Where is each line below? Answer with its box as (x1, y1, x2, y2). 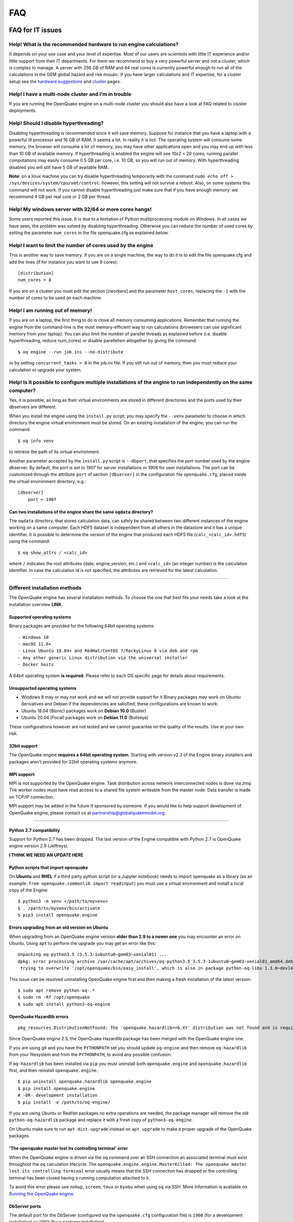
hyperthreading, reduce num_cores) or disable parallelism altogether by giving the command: (9, 338, 197, 344)
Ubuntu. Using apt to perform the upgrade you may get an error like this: (9, 940, 156, 946)
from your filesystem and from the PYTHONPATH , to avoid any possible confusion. (9, 1051, 172, 1058)
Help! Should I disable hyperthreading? (9, 120, 104, 127)
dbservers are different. (9, 404, 57, 410)
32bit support (9, 743, 38, 749)
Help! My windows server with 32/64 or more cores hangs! (9, 206, 152, 213)
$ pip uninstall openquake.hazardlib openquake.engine (18, 1079, 152, 1085)
